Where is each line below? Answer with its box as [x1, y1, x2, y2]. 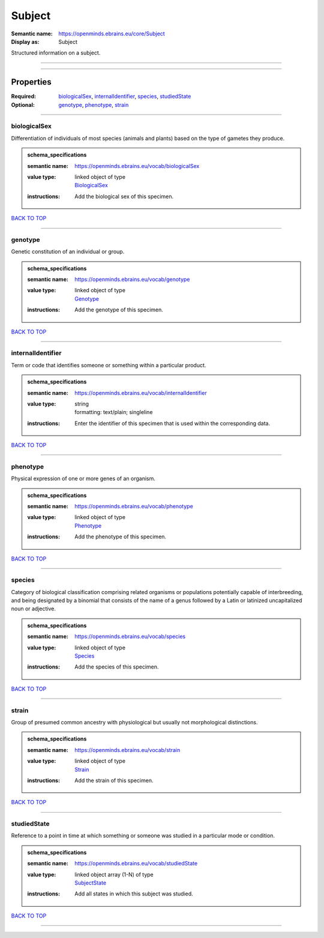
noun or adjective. [11, 605, 56, 612]
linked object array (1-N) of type [74, 871, 154, 878]
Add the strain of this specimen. [74, 777, 154, 784]
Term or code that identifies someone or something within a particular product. [11, 361, 206, 368]
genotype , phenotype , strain [58, 101, 129, 108]
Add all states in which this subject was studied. [74, 890, 193, 897]
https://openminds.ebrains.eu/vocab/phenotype [74, 503, 193, 510]
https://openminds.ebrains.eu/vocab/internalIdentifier [74, 389, 207, 396]
